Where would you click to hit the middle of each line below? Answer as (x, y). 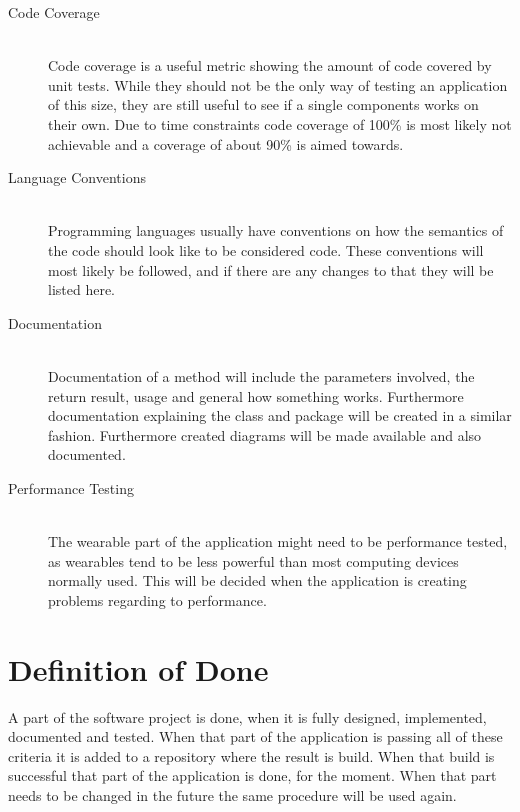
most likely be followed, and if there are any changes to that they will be (271, 269)
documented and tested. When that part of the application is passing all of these (255, 736)
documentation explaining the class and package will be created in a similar (280, 415)
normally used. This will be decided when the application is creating (257, 580)
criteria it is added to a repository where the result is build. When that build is (251, 755)
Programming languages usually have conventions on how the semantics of (276, 230)
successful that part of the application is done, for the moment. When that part (252, 775)
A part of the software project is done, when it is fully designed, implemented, (247, 716)
